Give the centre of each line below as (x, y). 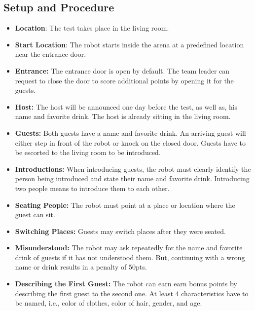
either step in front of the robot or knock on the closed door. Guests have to (130, 142)
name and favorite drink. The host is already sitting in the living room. (123, 116)
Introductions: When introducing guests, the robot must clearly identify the (133, 169)
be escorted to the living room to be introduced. (88, 152)
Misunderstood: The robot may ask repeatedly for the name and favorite (129, 248)
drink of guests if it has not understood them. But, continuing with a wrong (130, 257)
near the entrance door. (51, 54)
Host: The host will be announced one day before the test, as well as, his (126, 106)
